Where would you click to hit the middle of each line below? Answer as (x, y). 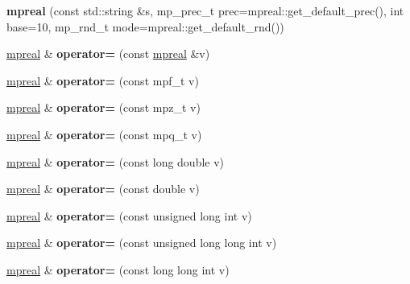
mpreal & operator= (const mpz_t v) (104, 107)
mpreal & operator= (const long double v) (116, 161)
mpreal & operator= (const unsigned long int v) (129, 215)
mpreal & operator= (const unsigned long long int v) (142, 243)
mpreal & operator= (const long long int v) (118, 269)
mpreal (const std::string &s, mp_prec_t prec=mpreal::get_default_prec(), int (205, 10)
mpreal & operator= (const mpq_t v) (104, 134)
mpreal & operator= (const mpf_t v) (103, 80)
